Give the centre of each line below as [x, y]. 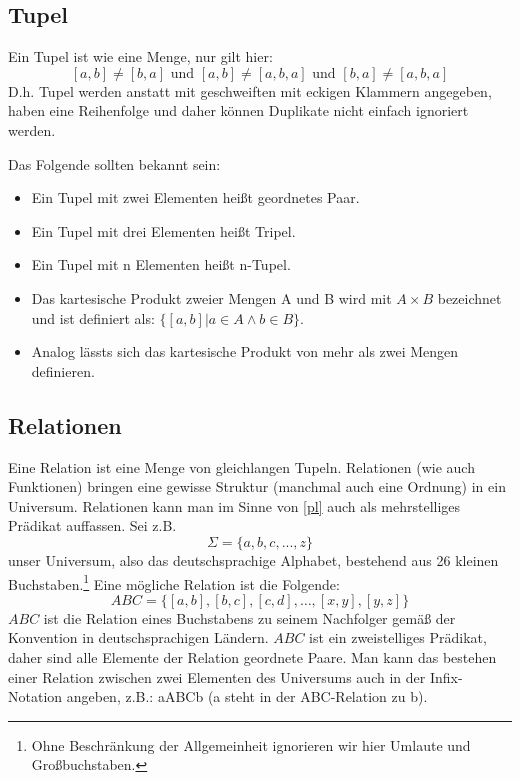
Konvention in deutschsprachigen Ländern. [138, 637]
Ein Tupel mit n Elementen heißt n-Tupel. [161, 264]
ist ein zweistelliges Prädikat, [398, 637]
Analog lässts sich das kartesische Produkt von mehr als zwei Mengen [245, 351]
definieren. [63, 370]
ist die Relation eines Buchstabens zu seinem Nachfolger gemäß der [249, 617]
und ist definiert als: [93, 317]
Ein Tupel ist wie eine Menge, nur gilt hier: [140, 56]
